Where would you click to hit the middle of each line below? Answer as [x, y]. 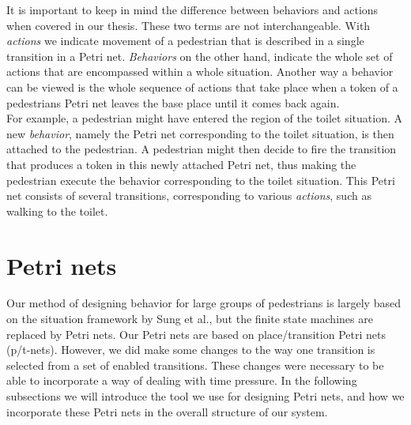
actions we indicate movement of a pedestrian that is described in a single [185, 41]
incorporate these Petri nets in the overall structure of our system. [167, 411]
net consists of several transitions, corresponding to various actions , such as [189, 196]
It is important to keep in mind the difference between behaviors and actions [192, 9]
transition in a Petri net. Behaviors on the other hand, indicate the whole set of [200, 56]
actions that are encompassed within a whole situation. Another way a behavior [200, 71]
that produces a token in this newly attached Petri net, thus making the [181, 164]
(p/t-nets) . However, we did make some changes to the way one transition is [191, 350]
